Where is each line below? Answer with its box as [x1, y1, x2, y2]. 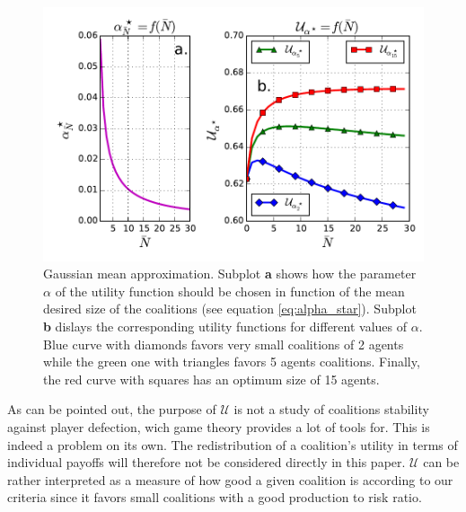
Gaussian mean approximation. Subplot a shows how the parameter [43, 264, 417, 283]
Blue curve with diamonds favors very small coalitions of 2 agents [43, 334, 404, 353]
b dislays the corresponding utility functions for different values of [43, 317, 408, 336]
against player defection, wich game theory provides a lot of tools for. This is [7, 418, 430, 436]
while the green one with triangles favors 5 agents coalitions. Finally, [43, 352, 420, 371]
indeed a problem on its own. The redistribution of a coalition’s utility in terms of [7, 435, 458, 454]
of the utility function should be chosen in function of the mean [55, 281, 405, 300]
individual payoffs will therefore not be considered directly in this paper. [7, 453, 406, 472]
